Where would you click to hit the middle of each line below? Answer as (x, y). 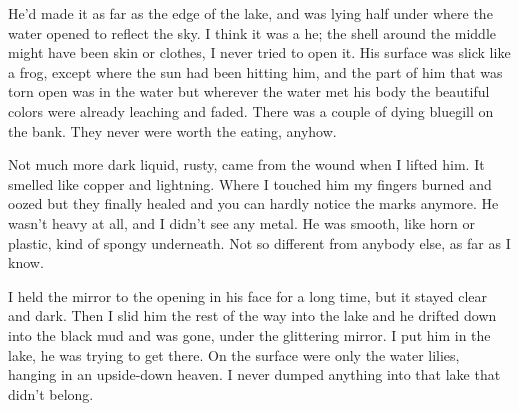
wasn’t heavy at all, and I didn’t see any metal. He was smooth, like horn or (242, 222)
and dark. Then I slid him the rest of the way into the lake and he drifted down (252, 315)
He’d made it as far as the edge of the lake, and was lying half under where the (250, 13)
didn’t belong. (51, 393)
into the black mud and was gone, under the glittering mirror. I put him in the (249, 334)
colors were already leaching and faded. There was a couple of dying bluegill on (251, 110)
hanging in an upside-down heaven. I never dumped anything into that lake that (254, 374)
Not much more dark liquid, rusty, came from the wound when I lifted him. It (246, 164)
